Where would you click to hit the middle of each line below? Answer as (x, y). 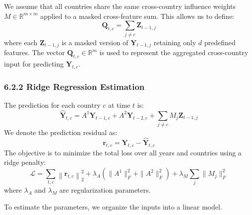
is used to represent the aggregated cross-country (174, 52)
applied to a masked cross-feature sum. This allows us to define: (137, 16)
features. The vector (34, 52)
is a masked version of (95, 42)
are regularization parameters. (105, 190)
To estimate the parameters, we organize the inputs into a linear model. (113, 206)
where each (21, 42)
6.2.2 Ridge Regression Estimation (74, 86)
